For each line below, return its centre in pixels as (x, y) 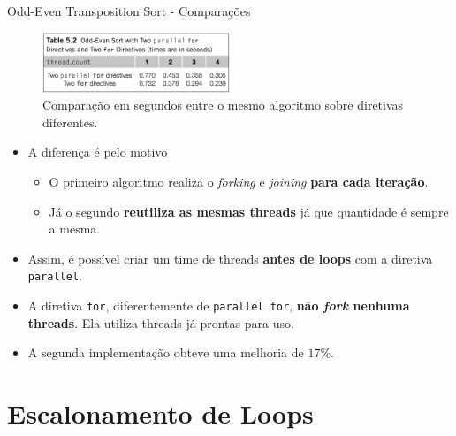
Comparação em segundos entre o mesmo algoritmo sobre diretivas (223, 105)
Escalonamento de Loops (160, 413)
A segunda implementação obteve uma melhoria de (166, 352)
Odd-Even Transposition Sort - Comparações (129, 11)
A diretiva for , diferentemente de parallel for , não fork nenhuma (219, 306)
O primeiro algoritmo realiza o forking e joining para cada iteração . (239, 182)
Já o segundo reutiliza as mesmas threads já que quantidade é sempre (249, 211)
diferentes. (70, 122)
